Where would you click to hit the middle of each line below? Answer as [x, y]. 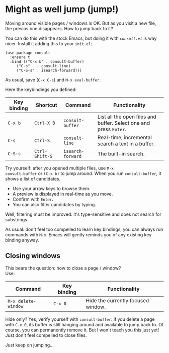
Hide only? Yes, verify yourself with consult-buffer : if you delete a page [80, 319]
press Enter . [112, 129]
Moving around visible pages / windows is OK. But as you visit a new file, [81, 23]
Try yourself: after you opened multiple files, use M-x [60, 168]
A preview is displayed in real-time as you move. [63, 194]
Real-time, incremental [124, 137]
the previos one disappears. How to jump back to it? [59, 28]
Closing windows [33, 256]
